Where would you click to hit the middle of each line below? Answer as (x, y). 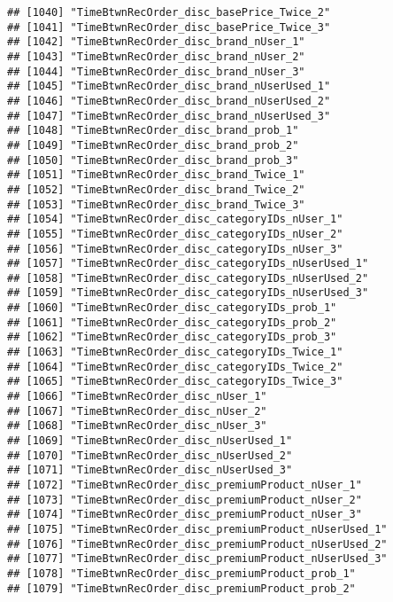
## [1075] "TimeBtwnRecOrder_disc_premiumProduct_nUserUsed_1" (197, 529)
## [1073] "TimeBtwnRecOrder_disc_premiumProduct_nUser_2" (185, 500)
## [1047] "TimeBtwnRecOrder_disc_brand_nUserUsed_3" (169, 116)
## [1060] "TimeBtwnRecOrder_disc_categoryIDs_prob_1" (172, 308)
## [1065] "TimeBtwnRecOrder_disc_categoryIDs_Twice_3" (175, 382)
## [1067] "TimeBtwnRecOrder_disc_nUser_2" (137, 411)
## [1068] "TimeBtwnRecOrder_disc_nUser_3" (137, 426)
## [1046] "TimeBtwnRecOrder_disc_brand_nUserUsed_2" (169, 101)
